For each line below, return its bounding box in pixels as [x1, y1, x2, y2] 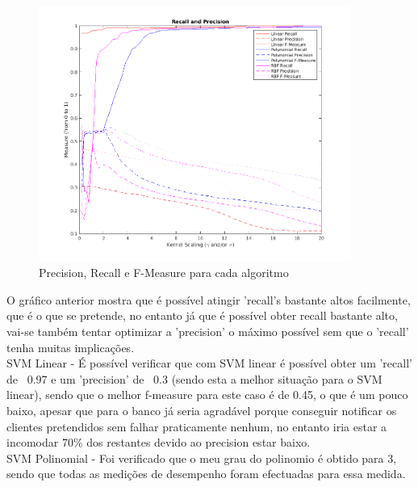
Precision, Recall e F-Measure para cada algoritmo [39, 264, 289, 281]
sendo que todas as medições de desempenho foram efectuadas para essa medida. [6, 465, 406, 482]
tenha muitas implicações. [6, 338, 135, 355]
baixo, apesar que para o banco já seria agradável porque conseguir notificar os [6, 401, 397, 418]
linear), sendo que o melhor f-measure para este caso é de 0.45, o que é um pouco [6, 386, 408, 403]
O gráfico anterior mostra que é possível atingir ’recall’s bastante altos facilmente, [6, 291, 411, 308]
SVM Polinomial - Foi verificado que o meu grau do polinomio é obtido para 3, [6, 449, 397, 466]
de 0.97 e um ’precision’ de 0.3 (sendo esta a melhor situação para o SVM [6, 370, 382, 387]
